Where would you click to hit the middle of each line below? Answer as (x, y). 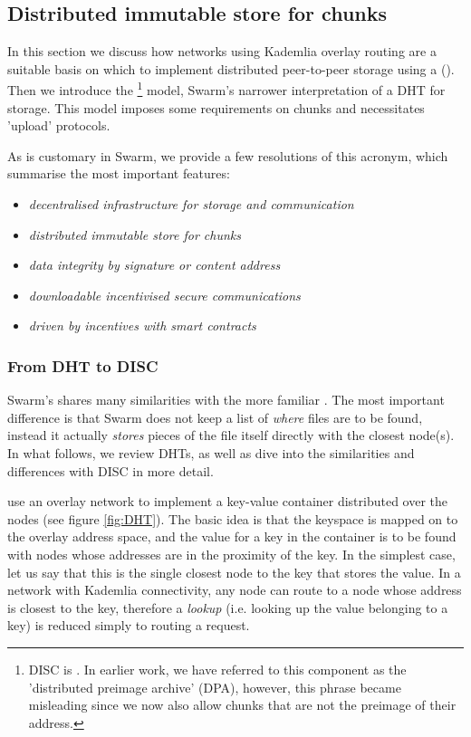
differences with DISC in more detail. (111, 470)
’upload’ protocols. (59, 125)
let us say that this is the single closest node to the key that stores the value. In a (234, 572)
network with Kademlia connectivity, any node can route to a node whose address (235, 590)
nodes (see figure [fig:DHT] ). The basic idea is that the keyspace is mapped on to (233, 518)
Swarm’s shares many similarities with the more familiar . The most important (226, 400)
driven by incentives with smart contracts (142, 325)
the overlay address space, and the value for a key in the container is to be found (232, 536)
